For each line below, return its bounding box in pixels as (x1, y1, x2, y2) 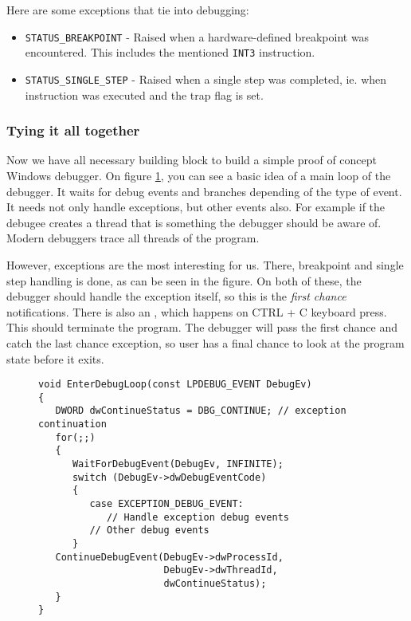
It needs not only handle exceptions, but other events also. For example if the (6, 198, 386, 215)
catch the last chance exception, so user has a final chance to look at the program (6, 334, 405, 351)
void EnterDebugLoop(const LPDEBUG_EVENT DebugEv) (38, 379, 312, 391)
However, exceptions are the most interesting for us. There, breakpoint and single (6, 256, 404, 273)
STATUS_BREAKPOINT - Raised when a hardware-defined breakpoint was (25, 28, 370, 45)
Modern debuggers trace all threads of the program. (6, 230, 260, 246)
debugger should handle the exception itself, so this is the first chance (6, 288, 346, 305)
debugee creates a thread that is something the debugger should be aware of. (6, 214, 382, 230)
